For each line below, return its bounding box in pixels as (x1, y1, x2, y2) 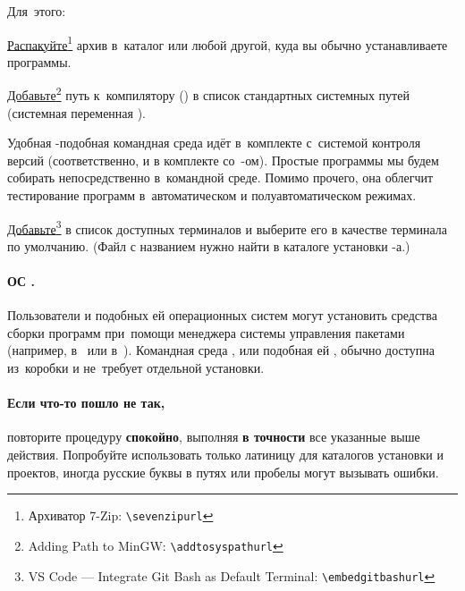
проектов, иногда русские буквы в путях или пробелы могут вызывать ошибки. (7, 462, 439, 481)
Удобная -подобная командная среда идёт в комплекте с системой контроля (7, 133, 421, 152)
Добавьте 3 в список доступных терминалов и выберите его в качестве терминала (7, 216, 448, 238)
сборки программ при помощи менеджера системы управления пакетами (7, 323, 405, 342)
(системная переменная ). (7, 103, 146, 122)
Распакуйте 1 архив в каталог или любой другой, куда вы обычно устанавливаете (7, 32, 448, 54)
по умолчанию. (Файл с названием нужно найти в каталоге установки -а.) (7, 236, 410, 255)
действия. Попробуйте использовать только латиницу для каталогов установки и (7, 445, 444, 464)
